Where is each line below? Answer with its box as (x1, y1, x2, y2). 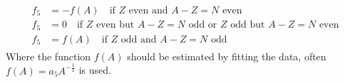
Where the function (6, 48, 91, 63)
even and (128, 6, 168, 16)
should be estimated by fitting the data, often (127, 48, 326, 63)
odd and (120, 34, 157, 45)
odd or (188, 20, 217, 31)
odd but (230, 20, 265, 31)
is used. (78, 62, 111, 77)
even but (96, 20, 135, 31)
